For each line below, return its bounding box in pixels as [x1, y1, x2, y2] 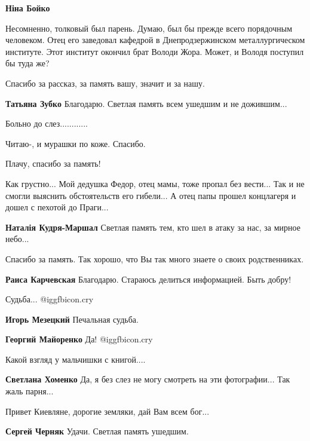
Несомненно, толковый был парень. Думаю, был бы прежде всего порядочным [5, 22, 293, 34]
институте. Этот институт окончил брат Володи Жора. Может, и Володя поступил [5, 45, 304, 57]
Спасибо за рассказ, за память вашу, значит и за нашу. [5, 76, 205, 89]
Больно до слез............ [5, 117, 88, 130]
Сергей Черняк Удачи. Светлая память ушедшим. [5, 425, 189, 437]
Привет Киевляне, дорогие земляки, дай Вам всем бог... [5, 405, 210, 417]
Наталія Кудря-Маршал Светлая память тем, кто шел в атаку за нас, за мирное [5, 220, 300, 233]
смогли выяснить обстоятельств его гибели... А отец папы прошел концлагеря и [5, 189, 296, 201]
